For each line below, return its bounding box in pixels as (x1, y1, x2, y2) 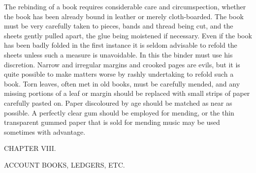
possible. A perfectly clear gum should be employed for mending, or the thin (4, 107, 234, 117)
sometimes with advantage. (4, 126, 86, 137)
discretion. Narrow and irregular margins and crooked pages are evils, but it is (4, 59, 240, 69)
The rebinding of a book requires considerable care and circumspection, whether (4, 1, 246, 11)
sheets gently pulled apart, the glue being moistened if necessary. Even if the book (4, 30, 252, 40)
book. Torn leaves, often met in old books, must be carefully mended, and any (4, 78, 240, 88)
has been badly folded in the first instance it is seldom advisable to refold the (4, 40, 237, 50)
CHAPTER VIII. (4, 143, 56, 153)
